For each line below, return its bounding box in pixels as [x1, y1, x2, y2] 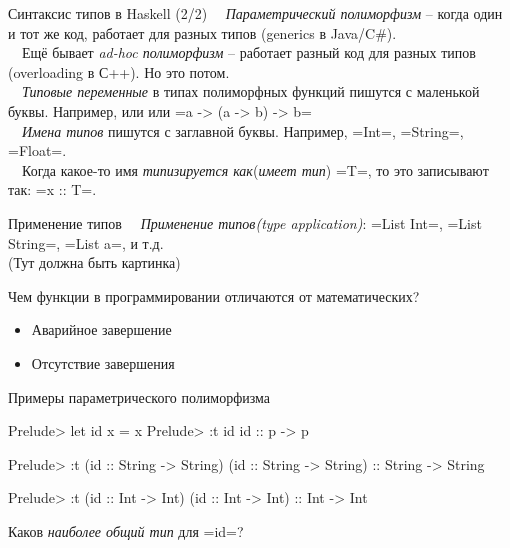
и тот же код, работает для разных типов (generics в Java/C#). [8, 22, 397, 43]
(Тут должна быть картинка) [8, 252, 181, 273]
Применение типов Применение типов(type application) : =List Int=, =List [8, 212, 482, 233]
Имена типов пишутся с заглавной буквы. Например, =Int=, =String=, [22, 120, 464, 141]
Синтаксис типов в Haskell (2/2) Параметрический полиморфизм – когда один [8, 3, 503, 23]
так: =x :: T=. [8, 179, 97, 200]
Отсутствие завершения [31, 352, 175, 373]
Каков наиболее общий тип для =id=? [8, 520, 244, 541]
